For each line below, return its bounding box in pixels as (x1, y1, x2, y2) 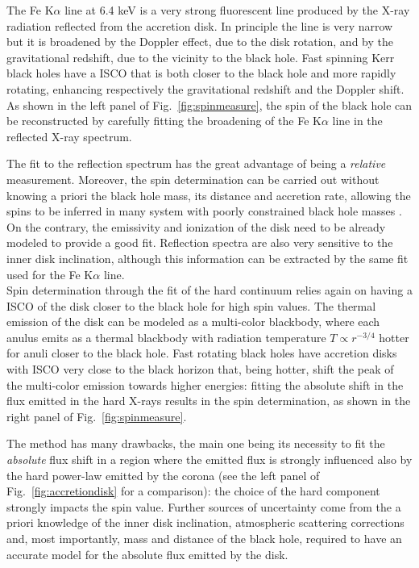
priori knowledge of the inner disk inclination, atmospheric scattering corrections (6, 514, 404, 531)
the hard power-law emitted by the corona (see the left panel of (6, 466, 320, 483)
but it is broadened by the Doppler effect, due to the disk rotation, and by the (6, 33, 393, 50)
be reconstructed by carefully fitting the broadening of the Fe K (6, 112, 322, 129)
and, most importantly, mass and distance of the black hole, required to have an (6, 530, 402, 546)
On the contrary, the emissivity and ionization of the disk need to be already (6, 218, 386, 235)
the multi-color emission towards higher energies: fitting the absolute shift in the (6, 376, 404, 393)
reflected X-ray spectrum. (6, 127, 132, 144)
